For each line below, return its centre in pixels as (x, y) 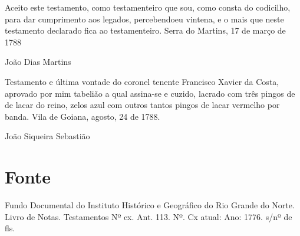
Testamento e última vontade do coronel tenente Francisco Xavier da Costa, (142, 81)
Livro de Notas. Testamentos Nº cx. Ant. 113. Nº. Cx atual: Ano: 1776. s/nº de (149, 216)
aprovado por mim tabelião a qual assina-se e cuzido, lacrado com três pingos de (150, 93)
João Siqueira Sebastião (47, 136)
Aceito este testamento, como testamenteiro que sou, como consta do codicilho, (148, 7)
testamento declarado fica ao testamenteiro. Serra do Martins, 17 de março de (145, 30)
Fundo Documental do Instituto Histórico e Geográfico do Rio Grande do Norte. (150, 205)
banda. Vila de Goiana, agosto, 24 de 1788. (83, 116)
